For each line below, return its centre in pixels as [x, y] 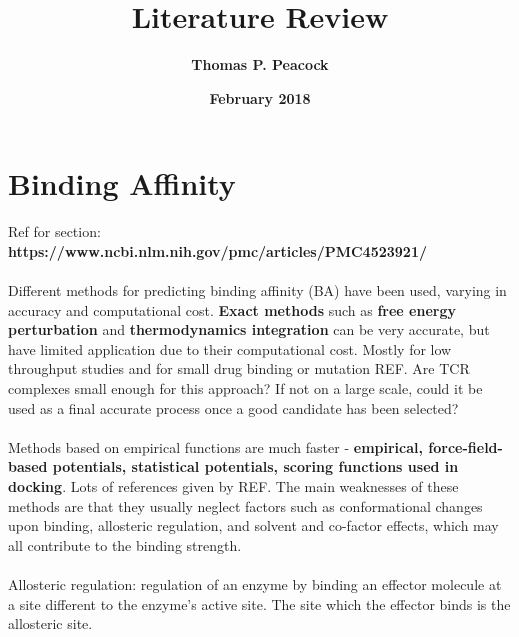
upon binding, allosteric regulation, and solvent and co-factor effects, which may [253, 525]
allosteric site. [50, 623]
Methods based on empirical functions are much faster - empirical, [215, 446]
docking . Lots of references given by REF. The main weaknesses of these [233, 485]
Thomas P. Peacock [260, 64]
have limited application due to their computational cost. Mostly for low [230, 348]
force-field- [465, 446]
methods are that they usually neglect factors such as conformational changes [245, 505]
